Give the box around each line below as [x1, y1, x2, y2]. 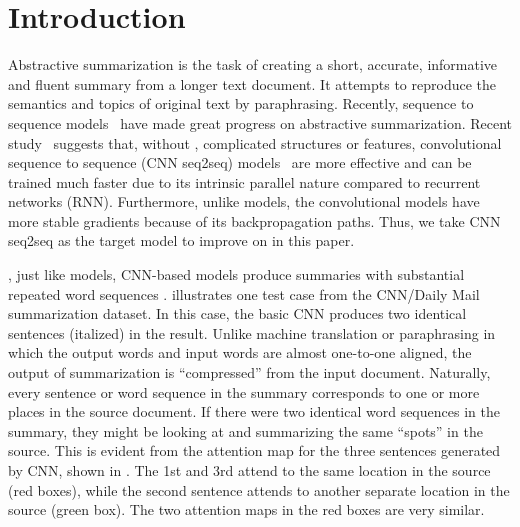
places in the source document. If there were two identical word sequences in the [8, 401, 500, 422]
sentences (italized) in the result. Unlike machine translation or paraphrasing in [8, 322, 496, 343]
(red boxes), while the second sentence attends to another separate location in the [8, 479, 510, 500]
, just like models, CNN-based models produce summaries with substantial [8, 264, 465, 285]
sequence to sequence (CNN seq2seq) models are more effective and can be [8, 152, 472, 173]
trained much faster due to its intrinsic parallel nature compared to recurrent [8, 171, 481, 192]
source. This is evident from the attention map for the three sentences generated [8, 440, 501, 461]
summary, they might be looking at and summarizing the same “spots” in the [8, 420, 483, 441]
